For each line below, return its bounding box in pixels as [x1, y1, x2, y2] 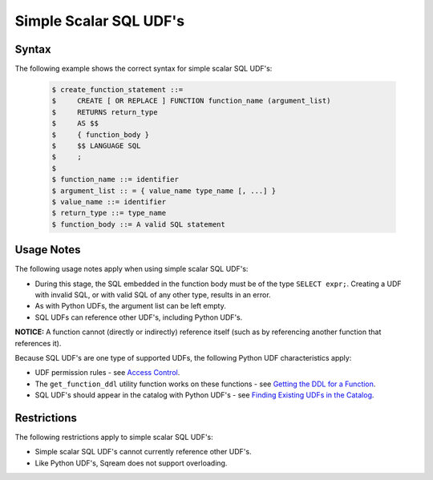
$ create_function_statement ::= [51, 85, 184, 95]
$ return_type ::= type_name [51, 208, 167, 218]
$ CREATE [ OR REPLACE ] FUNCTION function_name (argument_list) [51, 96, 331, 106]
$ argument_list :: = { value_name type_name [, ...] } [51, 186, 277, 196]
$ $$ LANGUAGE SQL [51, 141, 141, 150]
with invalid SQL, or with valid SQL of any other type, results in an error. [34, 290, 272, 300]
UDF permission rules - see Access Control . [34, 368, 180, 377]
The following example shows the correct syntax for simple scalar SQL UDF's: [14, 64, 273, 74]
